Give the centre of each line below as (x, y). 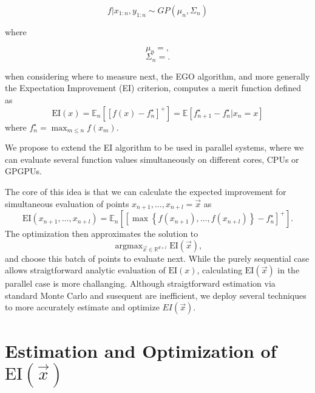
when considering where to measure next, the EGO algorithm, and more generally (157, 76)
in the (289, 270)
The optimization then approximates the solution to (102, 234)
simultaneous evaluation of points (67, 203)
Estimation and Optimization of (141, 350)
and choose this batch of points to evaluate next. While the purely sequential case (157, 258)
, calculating (220, 270)
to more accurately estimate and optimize (82, 307)
